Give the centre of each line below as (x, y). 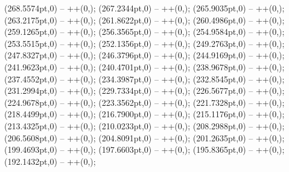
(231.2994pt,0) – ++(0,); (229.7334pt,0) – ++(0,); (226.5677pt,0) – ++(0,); (144, 91)
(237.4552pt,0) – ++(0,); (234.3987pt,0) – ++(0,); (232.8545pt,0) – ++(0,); (144, 78)
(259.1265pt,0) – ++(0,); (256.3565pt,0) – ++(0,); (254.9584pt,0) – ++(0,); (144, 32)
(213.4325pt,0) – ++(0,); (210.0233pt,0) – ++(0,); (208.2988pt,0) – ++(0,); (144, 125)
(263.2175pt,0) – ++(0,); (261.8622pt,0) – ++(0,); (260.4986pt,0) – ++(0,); (144, 20)
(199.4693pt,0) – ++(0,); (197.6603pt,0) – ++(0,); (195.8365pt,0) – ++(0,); (144, 149)
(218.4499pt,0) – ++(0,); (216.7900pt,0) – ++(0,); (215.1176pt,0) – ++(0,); (144, 114)
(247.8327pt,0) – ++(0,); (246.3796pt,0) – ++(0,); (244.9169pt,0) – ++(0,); (144, 55)
